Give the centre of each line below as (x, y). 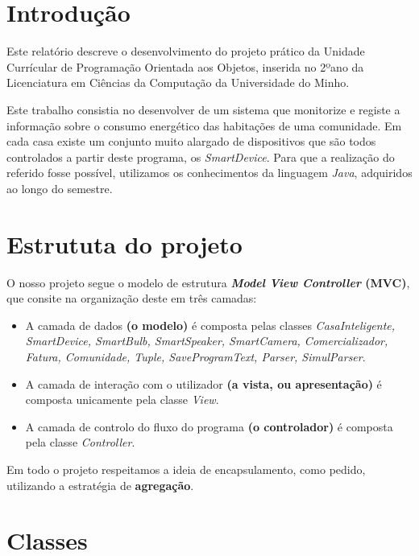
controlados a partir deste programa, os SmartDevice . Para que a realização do (201, 157)
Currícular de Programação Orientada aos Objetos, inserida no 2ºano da (185, 66)
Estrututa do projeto (124, 243)
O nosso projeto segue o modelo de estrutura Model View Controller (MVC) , (208, 282)
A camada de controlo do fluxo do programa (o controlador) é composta (209, 426)
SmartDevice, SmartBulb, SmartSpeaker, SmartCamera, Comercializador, (207, 341)
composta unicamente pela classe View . (122, 399)
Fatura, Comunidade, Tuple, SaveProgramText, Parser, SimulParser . (195, 356)
